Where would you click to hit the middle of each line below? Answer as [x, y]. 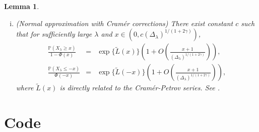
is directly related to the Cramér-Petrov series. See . [140, 88]
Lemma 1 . [22, 6]
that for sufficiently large [54, 34]
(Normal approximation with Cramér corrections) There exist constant [124, 23]
